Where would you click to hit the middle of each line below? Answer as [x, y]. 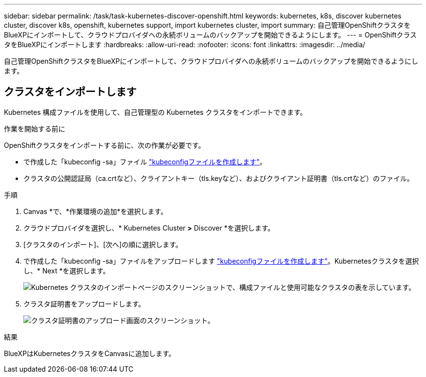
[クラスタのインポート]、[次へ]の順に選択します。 [103, 244]
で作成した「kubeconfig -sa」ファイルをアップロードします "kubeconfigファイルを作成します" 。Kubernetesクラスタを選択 [221, 261]
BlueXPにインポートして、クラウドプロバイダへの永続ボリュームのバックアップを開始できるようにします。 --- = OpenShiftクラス [211, 35]
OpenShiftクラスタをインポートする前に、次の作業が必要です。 [105, 145]
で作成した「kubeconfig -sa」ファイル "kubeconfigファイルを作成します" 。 [145, 162]
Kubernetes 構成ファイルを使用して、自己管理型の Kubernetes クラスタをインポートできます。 [155, 112]
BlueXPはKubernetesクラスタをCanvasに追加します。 [90, 353]
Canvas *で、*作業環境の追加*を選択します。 [96, 211]
